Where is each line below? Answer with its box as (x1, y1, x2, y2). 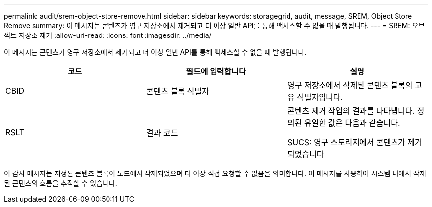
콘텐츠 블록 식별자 (146, 86, 209, 96)
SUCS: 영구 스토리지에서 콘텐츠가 (287, 138, 405, 147)
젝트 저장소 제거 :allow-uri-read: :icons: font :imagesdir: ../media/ (4, 31, 212, 39)
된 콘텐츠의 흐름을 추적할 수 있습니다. (4, 179, 117, 187)
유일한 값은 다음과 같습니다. (304, 118, 400, 128)
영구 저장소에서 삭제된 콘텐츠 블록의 (287, 80, 413, 90)
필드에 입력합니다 (186, 67, 246, 76)
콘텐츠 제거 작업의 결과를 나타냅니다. (287, 106, 415, 116)
